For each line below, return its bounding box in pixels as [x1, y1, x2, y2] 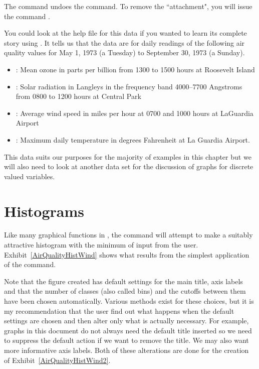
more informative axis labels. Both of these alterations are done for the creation [4, 344, 249, 355]
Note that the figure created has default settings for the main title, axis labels [4, 276, 243, 286]
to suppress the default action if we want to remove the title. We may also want [4, 335, 249, 345]
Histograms [4, 200, 85, 221]
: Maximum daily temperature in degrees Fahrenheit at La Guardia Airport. [16, 134, 250, 145]
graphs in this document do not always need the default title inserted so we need [4, 325, 252, 335]
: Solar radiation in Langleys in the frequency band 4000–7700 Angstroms [16, 81, 242, 91]
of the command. [4, 259, 56, 270]
